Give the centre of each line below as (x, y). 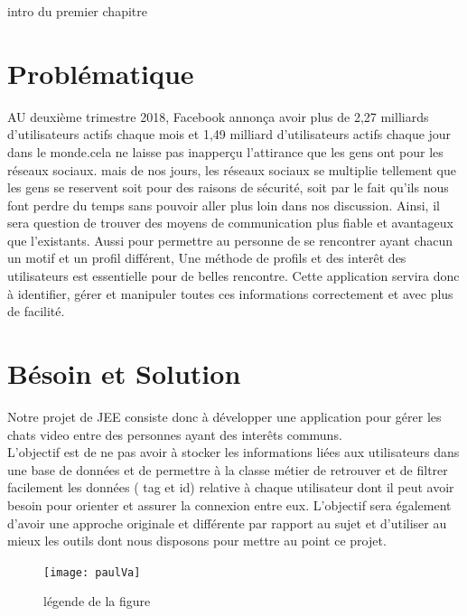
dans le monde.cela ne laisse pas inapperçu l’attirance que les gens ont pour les (225, 151)
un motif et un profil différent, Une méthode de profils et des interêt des (207, 258)
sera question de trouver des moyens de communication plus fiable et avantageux (230, 223)
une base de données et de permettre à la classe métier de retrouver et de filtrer (228, 469)
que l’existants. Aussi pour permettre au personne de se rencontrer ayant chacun (230, 240)
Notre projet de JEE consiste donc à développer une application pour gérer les (224, 416)
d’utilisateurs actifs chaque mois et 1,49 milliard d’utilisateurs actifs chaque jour (229, 134)
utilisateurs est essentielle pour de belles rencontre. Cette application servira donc (233, 276)
